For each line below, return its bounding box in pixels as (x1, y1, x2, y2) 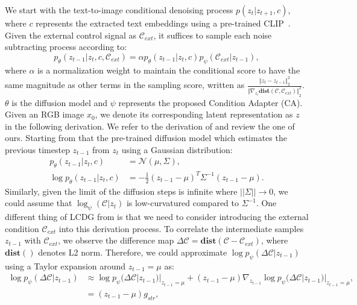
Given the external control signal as (5, 28, 137, 41)
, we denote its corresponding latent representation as (95, 108, 293, 121)
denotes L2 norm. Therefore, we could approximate (38, 245, 227, 258)
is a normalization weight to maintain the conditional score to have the (37, 63, 300, 76)
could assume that (5, 197, 72, 209)
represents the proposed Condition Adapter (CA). (118, 96, 303, 108)
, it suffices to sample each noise (153, 28, 272, 41)
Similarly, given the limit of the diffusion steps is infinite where (5, 184, 238, 197)
